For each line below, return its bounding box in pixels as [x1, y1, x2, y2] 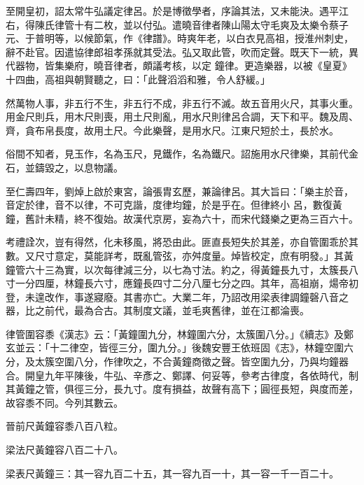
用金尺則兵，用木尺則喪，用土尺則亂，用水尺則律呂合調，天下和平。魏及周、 [6, 109, 358, 124]
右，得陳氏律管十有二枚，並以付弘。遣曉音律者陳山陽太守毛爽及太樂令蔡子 [6, 17, 349, 31]
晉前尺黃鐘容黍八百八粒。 [6, 419, 123, 433]
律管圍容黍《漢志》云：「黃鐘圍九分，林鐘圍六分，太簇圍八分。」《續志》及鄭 [6, 326, 353, 341]
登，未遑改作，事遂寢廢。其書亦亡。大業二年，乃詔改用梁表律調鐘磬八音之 [6, 289, 349, 304]
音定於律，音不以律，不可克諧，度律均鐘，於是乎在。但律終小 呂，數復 [6, 197, 332, 212]
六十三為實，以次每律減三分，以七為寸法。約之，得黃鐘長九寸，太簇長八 [24, 262, 358, 276]
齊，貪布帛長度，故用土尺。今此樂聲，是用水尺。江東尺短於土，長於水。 [6, 122, 339, 137]
